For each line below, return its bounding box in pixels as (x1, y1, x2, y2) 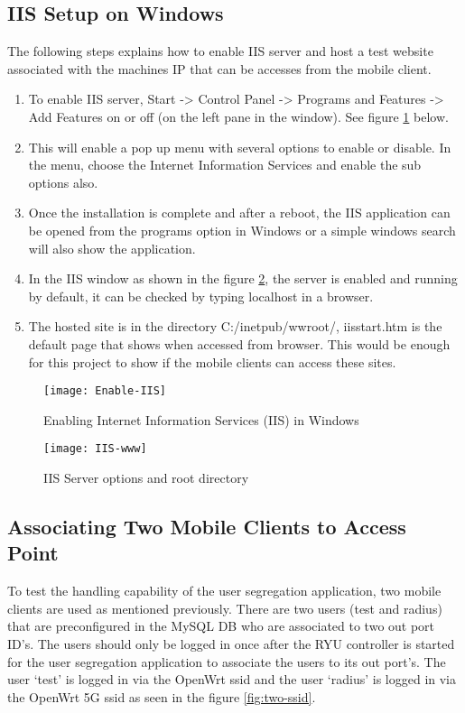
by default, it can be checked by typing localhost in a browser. (28, 286, 374, 305)
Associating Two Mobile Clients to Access (7, 513, 406, 540)
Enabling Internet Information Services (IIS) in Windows (43, 410, 359, 429)
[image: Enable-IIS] (43, 384, 167, 398)
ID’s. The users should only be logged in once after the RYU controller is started (7, 634, 455, 653)
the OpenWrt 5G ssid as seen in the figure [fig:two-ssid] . (7, 687, 316, 706)
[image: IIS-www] (43, 442, 147, 456)
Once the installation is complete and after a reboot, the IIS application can (28, 203, 451, 222)
